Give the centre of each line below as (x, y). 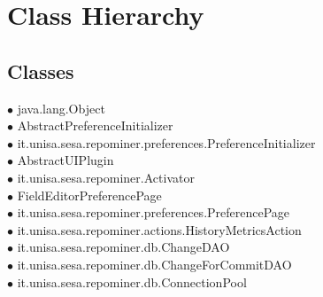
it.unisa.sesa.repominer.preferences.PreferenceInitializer (166, 142)
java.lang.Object (61, 108)
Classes (41, 70)
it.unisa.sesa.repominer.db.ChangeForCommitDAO (154, 264)
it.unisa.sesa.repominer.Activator (106, 177)
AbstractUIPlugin (65, 160)
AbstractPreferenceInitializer (95, 125)
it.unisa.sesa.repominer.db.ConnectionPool (132, 281)
